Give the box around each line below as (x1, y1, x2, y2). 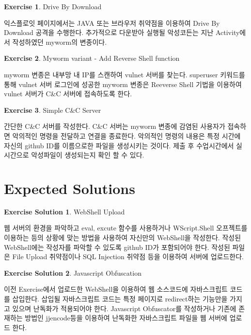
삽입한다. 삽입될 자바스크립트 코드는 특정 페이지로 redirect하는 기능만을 (12, 294, 228, 303)
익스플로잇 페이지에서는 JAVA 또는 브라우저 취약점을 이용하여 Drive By (4, 18, 220, 28)
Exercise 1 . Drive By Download (4, 1, 102, 11)
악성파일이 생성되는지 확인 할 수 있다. (31, 150, 144, 160)
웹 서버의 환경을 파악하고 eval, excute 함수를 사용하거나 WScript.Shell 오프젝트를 (4, 223, 248, 233)
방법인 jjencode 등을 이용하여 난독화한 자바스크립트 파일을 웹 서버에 (25, 313, 227, 323)
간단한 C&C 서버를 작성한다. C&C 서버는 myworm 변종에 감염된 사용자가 (4, 121, 225, 131)
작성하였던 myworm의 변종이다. (12, 36, 107, 47)
